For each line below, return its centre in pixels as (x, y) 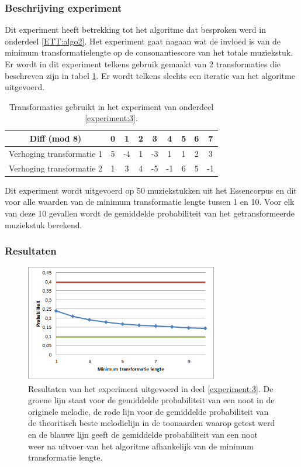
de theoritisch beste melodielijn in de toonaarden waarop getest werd (152, 423)
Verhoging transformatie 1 (56, 153)
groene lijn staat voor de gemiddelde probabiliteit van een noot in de (151, 400)
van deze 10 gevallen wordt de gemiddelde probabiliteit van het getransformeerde (150, 213)
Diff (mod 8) (56, 138)
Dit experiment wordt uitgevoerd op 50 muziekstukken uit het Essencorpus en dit (151, 190)
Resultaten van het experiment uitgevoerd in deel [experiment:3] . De (151, 388)
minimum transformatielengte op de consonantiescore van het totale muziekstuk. (149, 52)
